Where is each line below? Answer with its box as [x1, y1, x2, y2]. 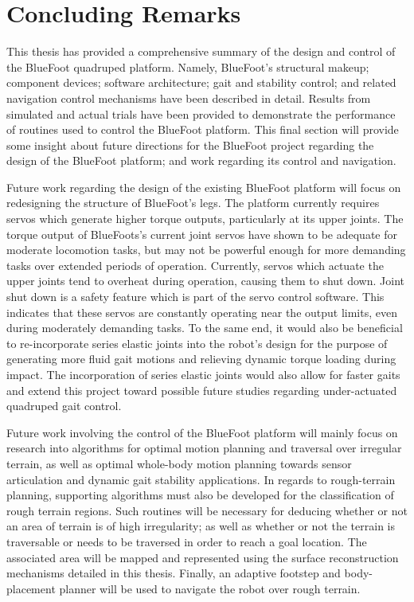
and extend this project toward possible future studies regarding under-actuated [6, 381, 397, 398]
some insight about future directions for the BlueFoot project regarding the [6, 136, 374, 153]
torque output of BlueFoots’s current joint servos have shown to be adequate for [6, 225, 397, 242]
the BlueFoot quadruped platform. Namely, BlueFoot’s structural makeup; [6, 58, 369, 75]
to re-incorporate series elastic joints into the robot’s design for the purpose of [6, 334, 388, 351]
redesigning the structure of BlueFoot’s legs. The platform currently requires [6, 194, 380, 211]
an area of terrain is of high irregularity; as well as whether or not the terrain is [6, 518, 395, 534]
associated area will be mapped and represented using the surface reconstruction [6, 549, 399, 565]
